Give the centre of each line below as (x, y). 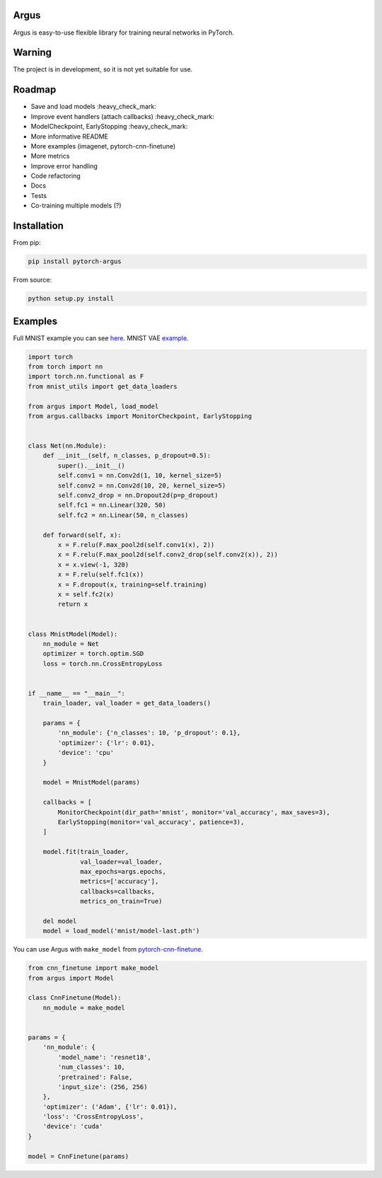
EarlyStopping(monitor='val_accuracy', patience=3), (151, 822)
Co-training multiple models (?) (76, 206)
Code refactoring (56, 176)
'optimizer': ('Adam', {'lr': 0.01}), (110, 1107)
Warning (33, 53)
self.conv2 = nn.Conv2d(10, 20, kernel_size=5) (142, 485)
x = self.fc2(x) (86, 594)
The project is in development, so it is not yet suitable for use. (103, 69)
